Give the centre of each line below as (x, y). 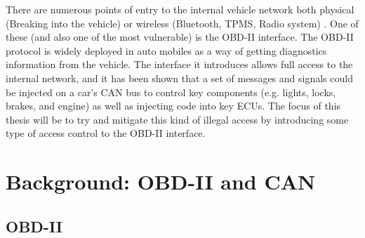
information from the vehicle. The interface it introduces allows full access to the (179, 64)
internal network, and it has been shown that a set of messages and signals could (179, 78)
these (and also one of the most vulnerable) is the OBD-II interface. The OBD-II (180, 37)
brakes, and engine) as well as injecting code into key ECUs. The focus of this (173, 106)
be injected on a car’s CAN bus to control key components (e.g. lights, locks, (171, 92)
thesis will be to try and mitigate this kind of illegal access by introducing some (177, 119)
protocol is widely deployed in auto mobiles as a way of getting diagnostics (166, 50)
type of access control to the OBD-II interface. (106, 133)
